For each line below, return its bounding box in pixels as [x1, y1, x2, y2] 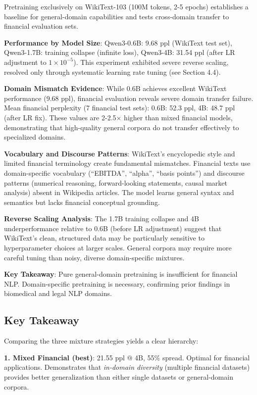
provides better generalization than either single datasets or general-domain [4, 372, 233, 382]
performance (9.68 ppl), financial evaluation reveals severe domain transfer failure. [4, 93, 254, 103]
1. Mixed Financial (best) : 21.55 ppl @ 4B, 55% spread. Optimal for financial [4, 352, 250, 362]
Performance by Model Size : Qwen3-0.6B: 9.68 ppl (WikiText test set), [4, 37, 232, 48]
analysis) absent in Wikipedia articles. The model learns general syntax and [4, 187, 234, 197]
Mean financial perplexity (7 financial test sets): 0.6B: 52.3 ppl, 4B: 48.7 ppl [4, 102, 235, 113]
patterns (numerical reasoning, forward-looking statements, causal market [4, 177, 227, 188]
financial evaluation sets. [4, 21, 78, 31]
